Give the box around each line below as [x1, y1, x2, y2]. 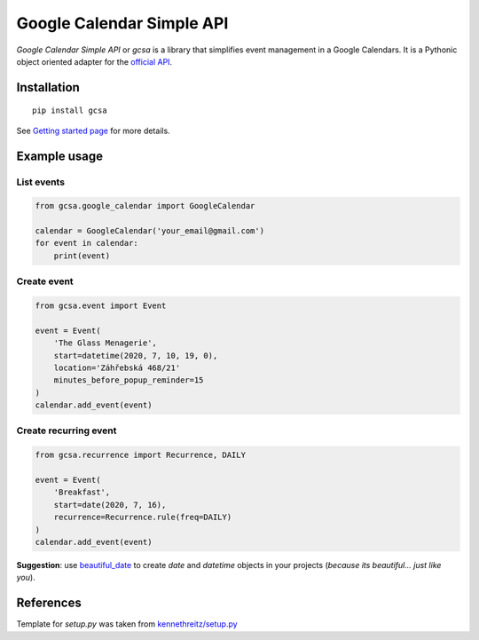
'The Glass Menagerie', [53, 338, 157, 348]
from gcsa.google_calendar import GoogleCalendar [35, 201, 255, 211]
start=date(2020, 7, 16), [53, 500, 167, 510]
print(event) [53, 250, 111, 261]
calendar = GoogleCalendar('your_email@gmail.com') [35, 226, 265, 236]
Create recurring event [16, 424, 117, 437]
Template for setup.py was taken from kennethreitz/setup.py [16, 619, 239, 629]
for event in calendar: [35, 238, 139, 249]
